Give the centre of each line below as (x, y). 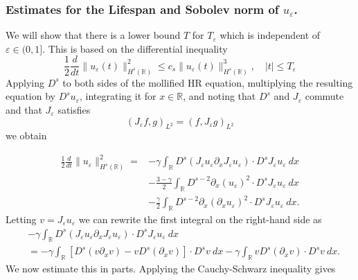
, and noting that (220, 96)
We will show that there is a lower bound (93, 35)
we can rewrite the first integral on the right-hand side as (200, 219)
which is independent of (270, 35)
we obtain (26, 135)
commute (324, 96)
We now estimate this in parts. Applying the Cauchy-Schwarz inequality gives (171, 269)
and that (24, 109)
